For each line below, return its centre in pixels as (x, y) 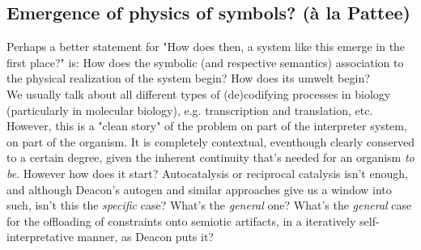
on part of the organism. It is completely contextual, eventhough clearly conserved (210, 141)
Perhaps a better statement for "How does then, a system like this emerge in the (206, 47)
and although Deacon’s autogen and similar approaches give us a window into (199, 189)
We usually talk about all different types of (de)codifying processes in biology (199, 93)
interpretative (40, 237)
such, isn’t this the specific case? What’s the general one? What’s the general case (209, 205)
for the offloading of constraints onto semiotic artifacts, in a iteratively (181, 220)
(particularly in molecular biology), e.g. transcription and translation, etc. (190, 110)
